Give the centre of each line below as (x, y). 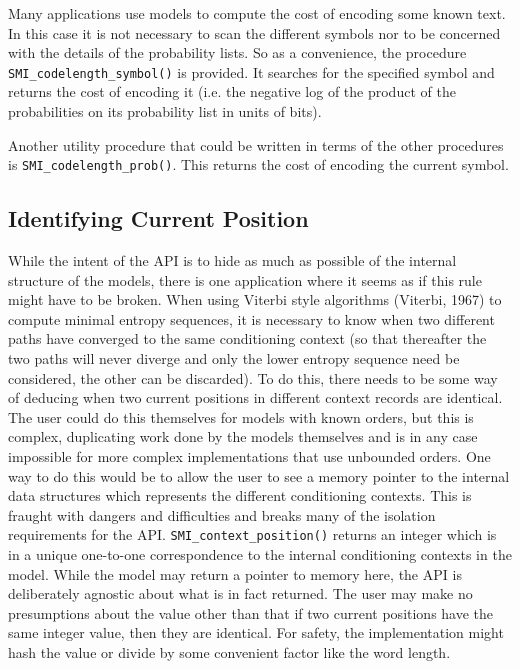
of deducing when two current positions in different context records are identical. (255, 397)
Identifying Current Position (158, 218)
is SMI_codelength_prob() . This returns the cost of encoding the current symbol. (258, 164)
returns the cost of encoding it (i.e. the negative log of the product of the (232, 91)
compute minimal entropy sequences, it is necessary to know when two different (251, 318)
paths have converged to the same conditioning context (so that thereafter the (247, 338)
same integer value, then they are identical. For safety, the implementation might (256, 632)
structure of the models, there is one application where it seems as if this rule (245, 279)
